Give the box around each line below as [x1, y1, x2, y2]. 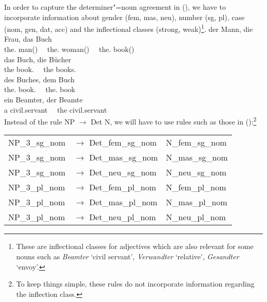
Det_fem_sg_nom [89, 136, 157, 149]
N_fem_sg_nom [166, 136, 227, 149]
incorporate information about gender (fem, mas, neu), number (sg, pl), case [4, 11, 245, 22]
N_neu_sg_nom [166, 166, 226, 179]
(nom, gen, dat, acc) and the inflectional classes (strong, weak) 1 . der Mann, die [4, 22, 253, 34]
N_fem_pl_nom [166, 181, 226, 193]
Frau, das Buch [4, 33, 52, 44]
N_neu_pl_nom [166, 211, 226, 223]
